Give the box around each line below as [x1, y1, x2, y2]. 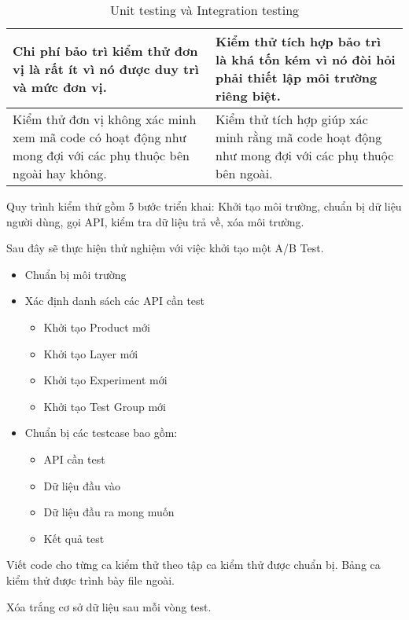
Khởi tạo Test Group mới [43, 398, 166, 414]
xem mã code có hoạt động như [13, 128, 186, 146]
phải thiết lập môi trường [216, 68, 378, 86]
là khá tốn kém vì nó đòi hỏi [216, 50, 396, 68]
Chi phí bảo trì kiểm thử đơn [13, 41, 198, 60]
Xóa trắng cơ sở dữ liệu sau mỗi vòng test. [6, 598, 212, 614]
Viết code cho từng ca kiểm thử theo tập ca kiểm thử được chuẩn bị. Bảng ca [6, 556, 381, 573]
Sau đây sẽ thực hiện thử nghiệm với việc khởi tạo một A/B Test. [6, 240, 324, 256]
